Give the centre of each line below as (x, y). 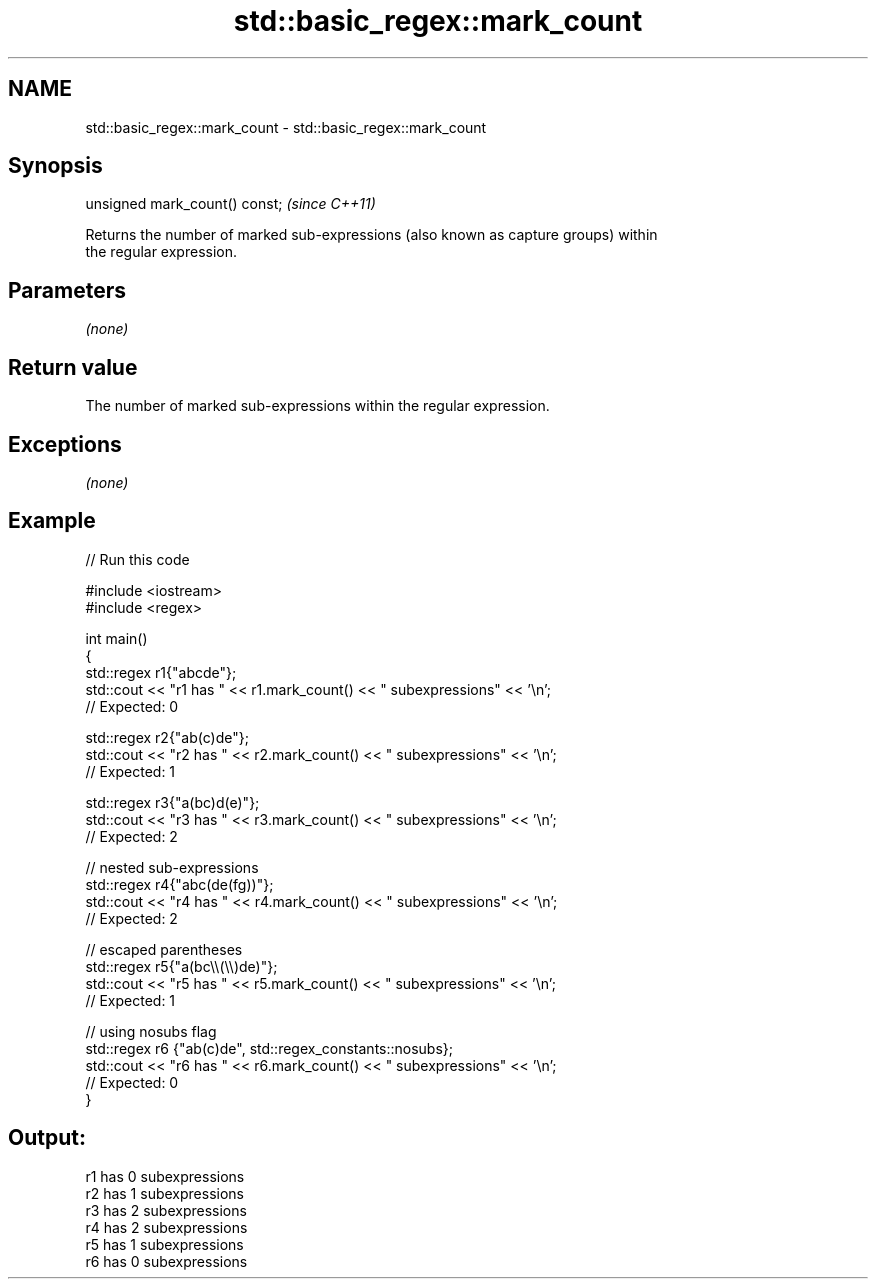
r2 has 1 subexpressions (164, 1193)
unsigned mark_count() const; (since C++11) (230, 204)
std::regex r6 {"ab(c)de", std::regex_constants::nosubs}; (269, 1048)
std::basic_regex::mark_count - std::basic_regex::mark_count (286, 127)
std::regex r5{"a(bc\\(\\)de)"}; (181, 966)
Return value (73, 367)
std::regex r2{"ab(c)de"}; (167, 737)
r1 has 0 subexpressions (165, 1176)
